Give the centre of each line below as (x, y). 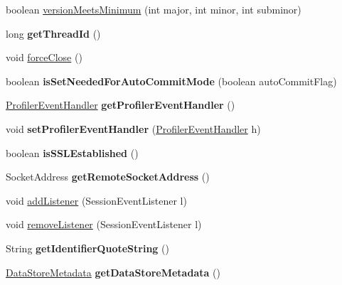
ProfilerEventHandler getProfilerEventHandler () (121, 105)
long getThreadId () (53, 33)
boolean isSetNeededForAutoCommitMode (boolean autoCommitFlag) (171, 81)
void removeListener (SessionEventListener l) (104, 224)
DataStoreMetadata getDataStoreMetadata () (113, 272)
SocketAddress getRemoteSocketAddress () (108, 177)
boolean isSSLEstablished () (72, 152)
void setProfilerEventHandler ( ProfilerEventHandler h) (133, 128)
